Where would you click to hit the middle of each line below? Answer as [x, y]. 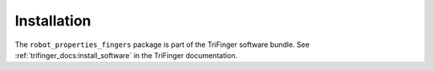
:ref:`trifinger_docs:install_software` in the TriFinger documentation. [126, 55]
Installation [53, 21]
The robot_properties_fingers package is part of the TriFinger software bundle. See [162, 45]
